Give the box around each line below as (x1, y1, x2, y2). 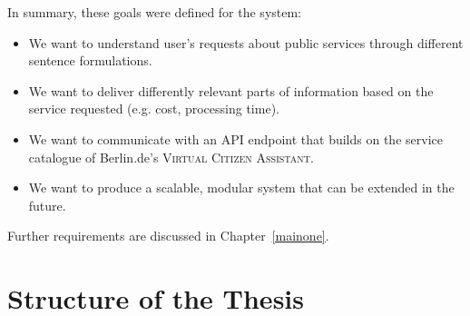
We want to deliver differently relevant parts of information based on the (28, 81, 434, 100)
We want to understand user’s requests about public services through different (28, 33, 464, 52)
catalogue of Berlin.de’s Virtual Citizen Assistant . (28, 147, 314, 166)
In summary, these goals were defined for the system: (7, 3, 302, 21)
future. (28, 195, 66, 214)
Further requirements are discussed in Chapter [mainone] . (7, 226, 329, 245)
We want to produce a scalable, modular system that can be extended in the (28, 178, 455, 197)
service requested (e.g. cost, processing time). (28, 99, 279, 118)
